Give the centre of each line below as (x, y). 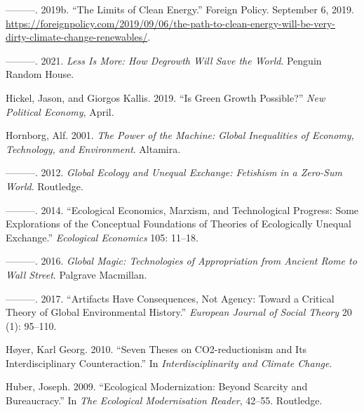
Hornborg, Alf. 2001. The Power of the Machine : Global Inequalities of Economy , (180, 135)
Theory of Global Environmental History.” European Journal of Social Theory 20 (179, 312)
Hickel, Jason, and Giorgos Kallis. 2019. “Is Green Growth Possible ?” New (166, 97)
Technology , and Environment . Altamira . (93, 148)
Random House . (40, 74)
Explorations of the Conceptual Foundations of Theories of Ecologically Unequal (178, 224)
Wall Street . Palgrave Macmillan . (76, 274)
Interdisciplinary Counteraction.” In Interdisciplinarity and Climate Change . (169, 363)
